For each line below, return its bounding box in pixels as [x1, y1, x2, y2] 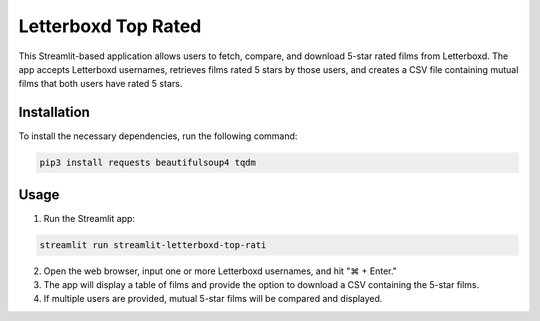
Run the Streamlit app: [43, 212, 135, 224]
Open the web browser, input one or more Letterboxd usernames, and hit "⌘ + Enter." [43, 265, 397, 277]
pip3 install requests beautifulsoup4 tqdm [39, 157, 257, 169]
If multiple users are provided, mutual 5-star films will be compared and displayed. [43, 293, 383, 305]
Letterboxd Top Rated [18, 15, 202, 37]
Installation [18, 104, 90, 121]
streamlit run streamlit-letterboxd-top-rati [39, 239, 267, 250]
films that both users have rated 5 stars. [18, 78, 183, 90]
